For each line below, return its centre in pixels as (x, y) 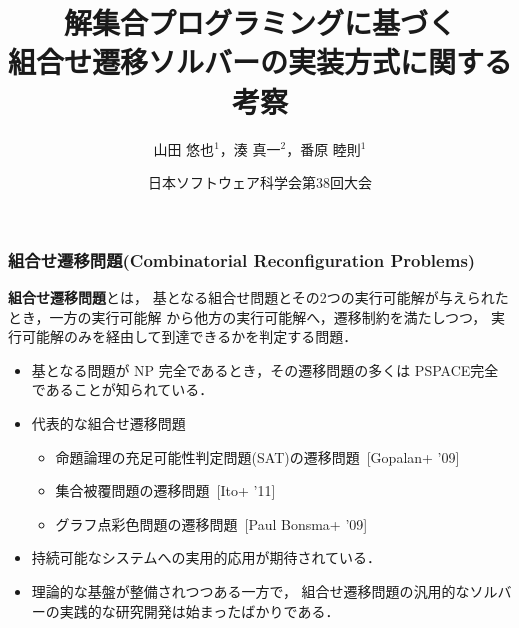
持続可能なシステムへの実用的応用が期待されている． (206, 557)
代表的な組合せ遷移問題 (108, 422)
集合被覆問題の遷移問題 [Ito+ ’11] (165, 490)
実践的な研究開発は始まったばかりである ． (199, 610)
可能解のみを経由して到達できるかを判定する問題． (189, 336)
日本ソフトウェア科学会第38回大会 (260, 182)
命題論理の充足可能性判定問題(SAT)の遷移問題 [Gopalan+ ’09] (257, 456)
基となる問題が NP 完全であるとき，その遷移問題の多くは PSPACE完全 (265, 369)
